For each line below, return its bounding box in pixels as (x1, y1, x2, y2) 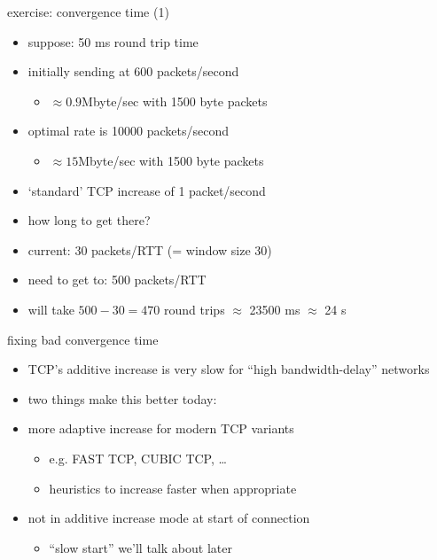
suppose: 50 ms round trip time (27, 32, 199, 51)
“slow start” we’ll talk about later (49, 538, 232, 556)
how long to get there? (27, 211, 151, 229)
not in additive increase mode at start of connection (27, 509, 310, 527)
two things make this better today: (27, 389, 217, 408)
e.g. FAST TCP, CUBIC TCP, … (49, 448, 227, 467)
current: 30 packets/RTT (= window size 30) (27, 240, 272, 259)
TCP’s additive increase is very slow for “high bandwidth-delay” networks (27, 360, 430, 378)
